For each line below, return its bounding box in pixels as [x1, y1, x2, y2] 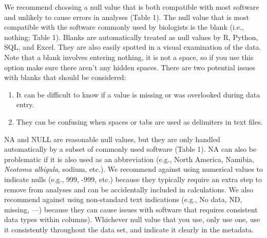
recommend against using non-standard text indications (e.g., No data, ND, [4, 194, 242, 205]
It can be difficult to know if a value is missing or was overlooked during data [16, 89, 260, 100]
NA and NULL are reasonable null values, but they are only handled [4, 133, 220, 144]
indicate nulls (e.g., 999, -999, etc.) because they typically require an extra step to [4, 173, 262, 184]
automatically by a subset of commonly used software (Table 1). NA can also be [4, 144, 257, 154]
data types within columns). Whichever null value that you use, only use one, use [4, 214, 260, 225]
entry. [16, 99, 34, 110]
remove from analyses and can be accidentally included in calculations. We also [4, 184, 253, 194]
